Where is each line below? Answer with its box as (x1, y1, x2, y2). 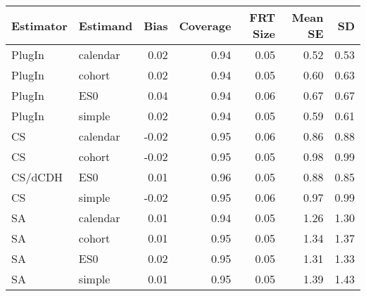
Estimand (78, 17, 133, 34)
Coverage (179, 17, 232, 34)
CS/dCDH (11, 169, 63, 185)
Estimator (11, 17, 68, 34)
